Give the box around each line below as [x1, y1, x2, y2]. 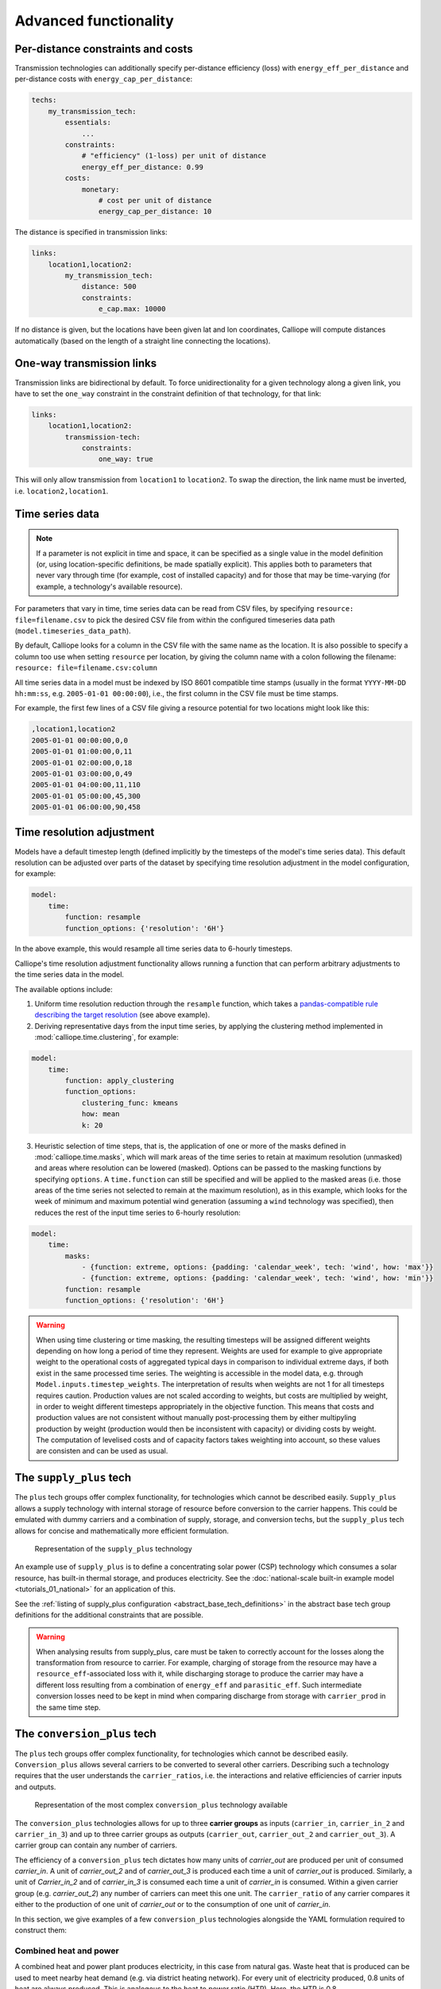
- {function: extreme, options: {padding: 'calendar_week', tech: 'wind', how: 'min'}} [81, 1274, 434, 1283]
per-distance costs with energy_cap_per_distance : [14, 74, 193, 84]
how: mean [81, 1110, 120, 1119]
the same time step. [36, 1703, 101, 1712]
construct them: [14, 1925, 68, 1935]
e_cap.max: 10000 [98, 305, 166, 313]
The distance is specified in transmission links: [14, 228, 168, 237]
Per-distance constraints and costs [14, 42, 194, 56]
